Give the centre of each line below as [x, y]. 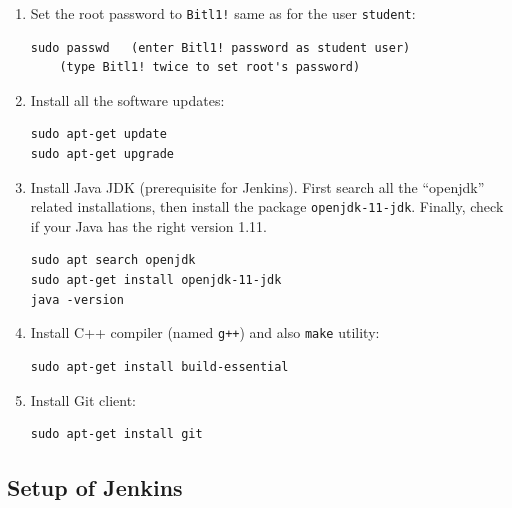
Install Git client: [83, 399]
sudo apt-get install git [116, 434]
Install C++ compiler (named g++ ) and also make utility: [205, 332]
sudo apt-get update [98, 134]
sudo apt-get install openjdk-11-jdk [156, 280]
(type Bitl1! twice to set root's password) [210, 67]
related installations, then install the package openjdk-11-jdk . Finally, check [267, 206]
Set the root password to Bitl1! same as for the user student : [223, 13]
